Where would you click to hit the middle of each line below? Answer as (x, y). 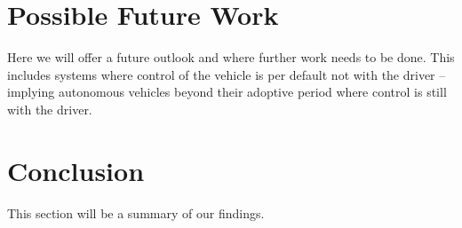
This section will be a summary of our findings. (136, 212)
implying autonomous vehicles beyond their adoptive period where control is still (227, 92)
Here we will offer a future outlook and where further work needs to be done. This (231, 57)
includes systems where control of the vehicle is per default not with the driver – (227, 74)
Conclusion (76, 170)
